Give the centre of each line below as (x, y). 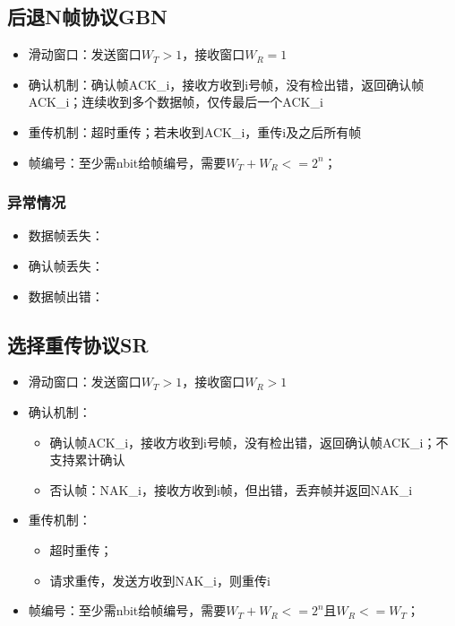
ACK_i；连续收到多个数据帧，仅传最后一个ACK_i (176, 102)
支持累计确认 (87, 460)
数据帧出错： (66, 296)
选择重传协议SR (78, 344)
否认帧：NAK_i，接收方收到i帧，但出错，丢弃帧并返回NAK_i (231, 489)
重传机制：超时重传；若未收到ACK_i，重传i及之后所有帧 (195, 131)
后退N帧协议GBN (87, 17)
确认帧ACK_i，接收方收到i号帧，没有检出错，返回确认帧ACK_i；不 (249, 442)
